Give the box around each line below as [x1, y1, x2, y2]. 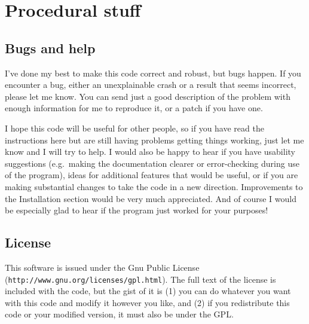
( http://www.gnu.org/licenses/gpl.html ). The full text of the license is [5, 273, 276, 285]
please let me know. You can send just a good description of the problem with [5, 90, 290, 102]
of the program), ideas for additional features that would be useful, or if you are [5, 169, 298, 181]
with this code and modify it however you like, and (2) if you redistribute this [5, 296, 290, 308]
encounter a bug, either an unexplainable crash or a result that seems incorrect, [5, 78, 296, 91]
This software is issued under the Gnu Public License [5, 261, 200, 273]
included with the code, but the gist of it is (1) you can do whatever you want [5, 285, 291, 297]
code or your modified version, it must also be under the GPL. [5, 308, 234, 320]
